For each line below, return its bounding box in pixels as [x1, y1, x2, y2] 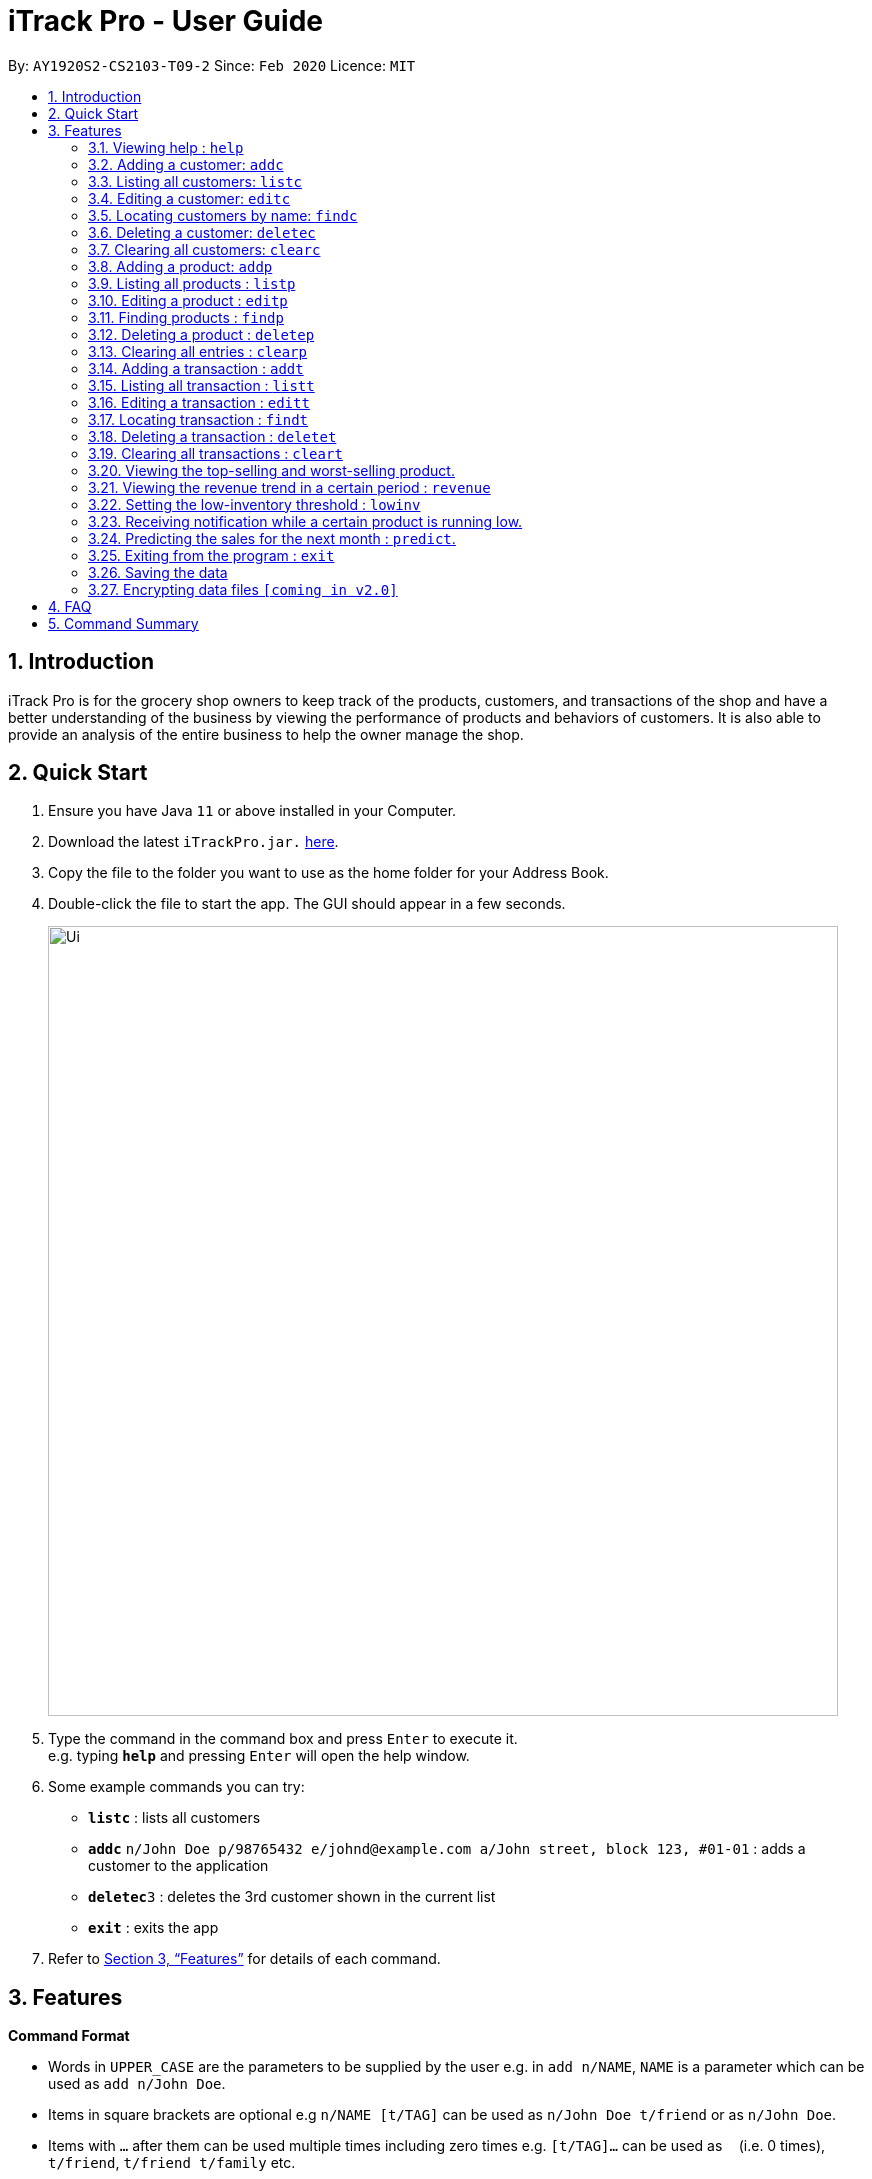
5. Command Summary [48, 614, 199, 632]
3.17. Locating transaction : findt [88, 410, 308, 428]
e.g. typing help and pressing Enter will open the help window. [48, 1747, 470, 1765]
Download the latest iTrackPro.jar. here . [48, 833, 339, 851]
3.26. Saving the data [88, 563, 228, 581]
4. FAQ [48, 597, 92, 615]
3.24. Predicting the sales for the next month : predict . [88, 529, 456, 547]
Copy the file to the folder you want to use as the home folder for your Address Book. [48, 864, 609, 882]
